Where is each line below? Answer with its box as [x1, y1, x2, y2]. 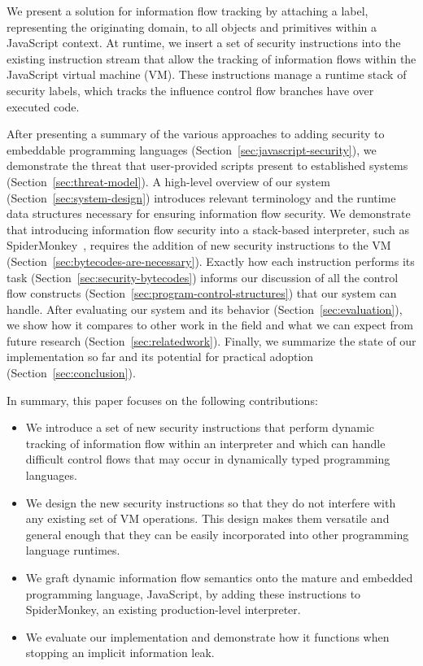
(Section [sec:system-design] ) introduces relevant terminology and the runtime [7, 189, 396, 206]
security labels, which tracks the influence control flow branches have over [7, 81, 374, 98]
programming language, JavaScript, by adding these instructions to [25, 585, 361, 602]
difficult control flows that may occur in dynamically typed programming [25, 451, 390, 468]
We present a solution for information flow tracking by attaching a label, [7, 2, 368, 19]
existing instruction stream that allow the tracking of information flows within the [7, 50, 416, 67]
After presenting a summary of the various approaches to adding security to [7, 125, 385, 142]
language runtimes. [25, 542, 120, 559]
